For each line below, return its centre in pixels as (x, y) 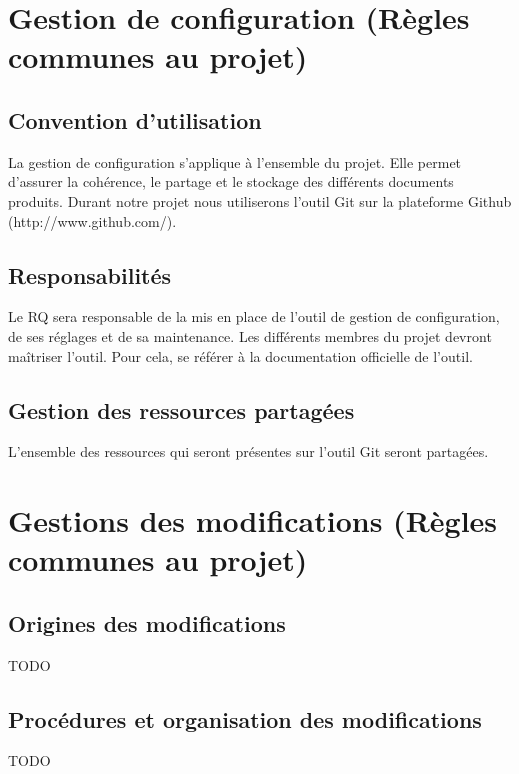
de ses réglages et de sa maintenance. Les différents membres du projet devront (250, 335)
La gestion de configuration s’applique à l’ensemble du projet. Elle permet (235, 161)
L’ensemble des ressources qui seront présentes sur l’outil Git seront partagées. (248, 451)
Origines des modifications (147, 622)
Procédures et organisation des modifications (245, 718)
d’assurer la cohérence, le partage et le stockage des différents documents (231, 181)
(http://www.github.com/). (92, 220)
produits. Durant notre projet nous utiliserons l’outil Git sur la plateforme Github (260, 200)
